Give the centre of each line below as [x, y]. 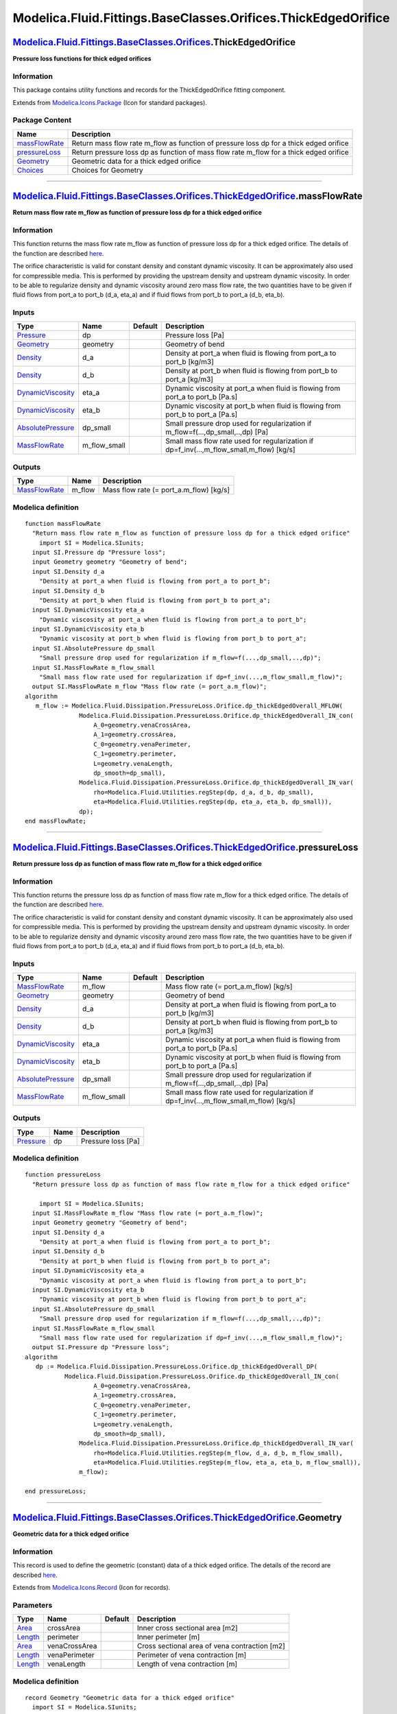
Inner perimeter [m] [168, 1637]
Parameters [33, 1605]
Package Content [42, 120]
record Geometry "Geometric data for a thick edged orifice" [130, 1698]
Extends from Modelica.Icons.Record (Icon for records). [92, 1588]
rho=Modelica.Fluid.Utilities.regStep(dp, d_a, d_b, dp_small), [204, 792]
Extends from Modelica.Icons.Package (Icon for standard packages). [110, 102]
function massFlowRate [63, 523]
